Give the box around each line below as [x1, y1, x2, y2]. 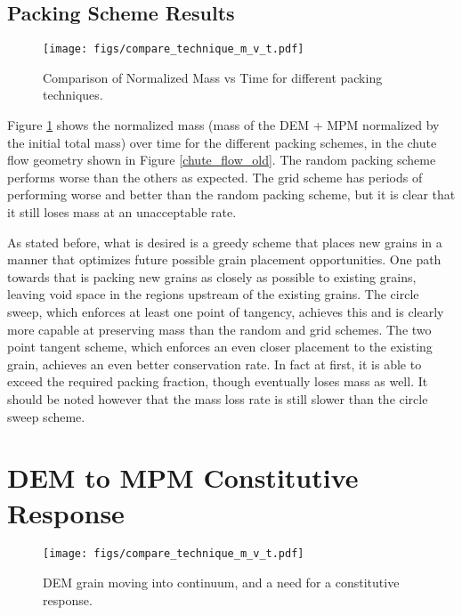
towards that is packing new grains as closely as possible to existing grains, [7, 267, 417, 286]
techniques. [43, 85, 103, 104]
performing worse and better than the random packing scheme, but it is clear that [7, 185, 456, 204]
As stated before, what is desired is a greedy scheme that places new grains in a [7, 232, 442, 251]
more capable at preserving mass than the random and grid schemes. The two [7, 320, 432, 338]
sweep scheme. [7, 407, 85, 425]
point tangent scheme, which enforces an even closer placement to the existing [7, 337, 433, 356]
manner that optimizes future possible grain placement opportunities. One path [7, 250, 442, 269]
